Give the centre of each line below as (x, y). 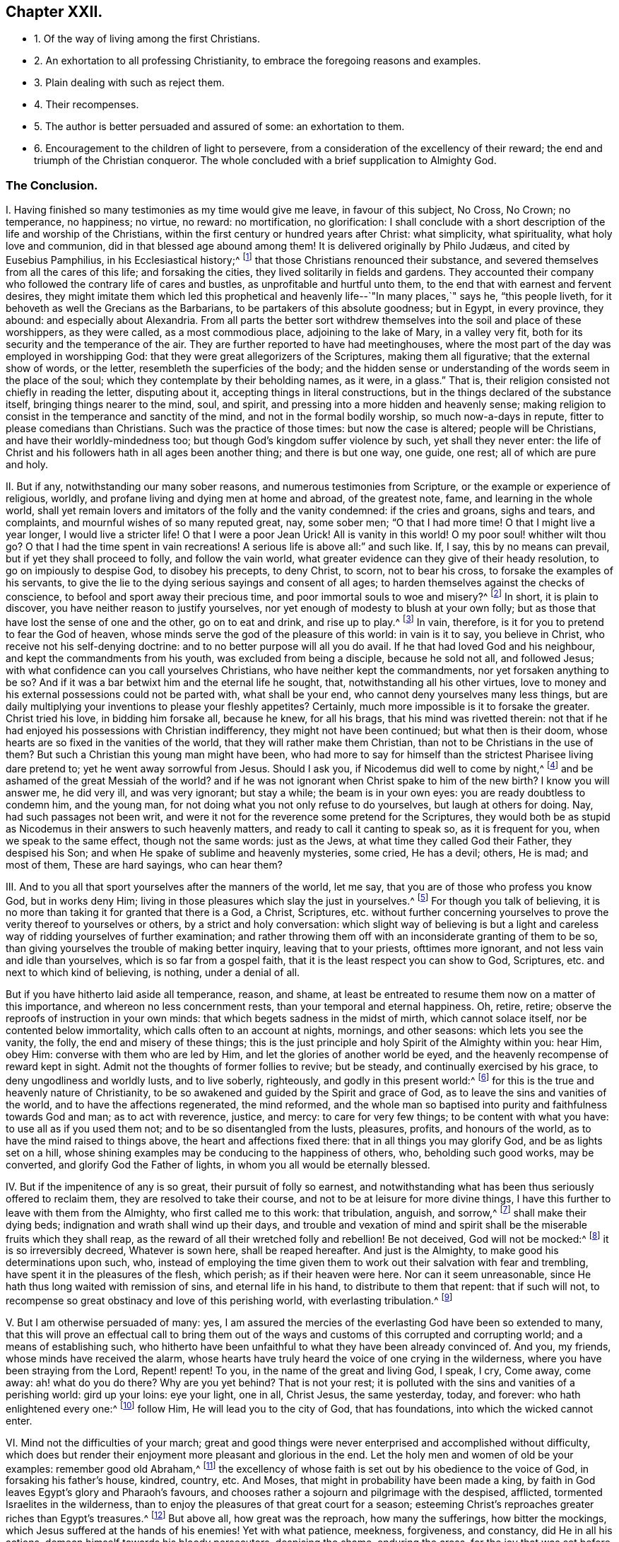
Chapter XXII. (54, 12)
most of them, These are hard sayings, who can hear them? (144, 864)
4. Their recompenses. (87, 105)
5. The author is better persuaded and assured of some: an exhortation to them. (219, 127)
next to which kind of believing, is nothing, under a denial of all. (153, 973)
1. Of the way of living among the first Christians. (147, 39)
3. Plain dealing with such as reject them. (129, 83)
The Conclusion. (52, 185)
